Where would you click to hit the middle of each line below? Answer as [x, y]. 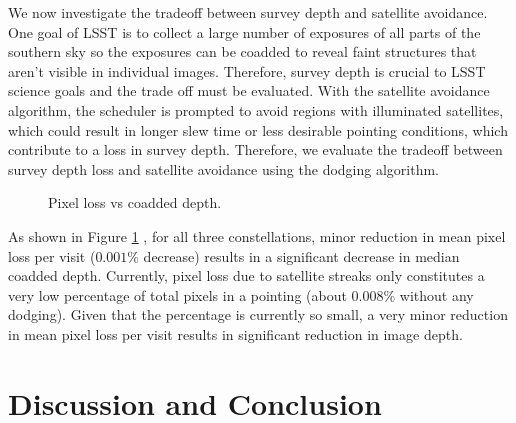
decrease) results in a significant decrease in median [301, 255]
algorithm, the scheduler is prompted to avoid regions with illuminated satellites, [256, 109]
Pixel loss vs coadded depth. [135, 202]
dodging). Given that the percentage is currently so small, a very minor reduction [258, 314]
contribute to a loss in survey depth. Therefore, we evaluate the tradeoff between [255, 149]
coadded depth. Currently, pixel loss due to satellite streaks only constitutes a [246, 275]
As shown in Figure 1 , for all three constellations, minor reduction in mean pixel [257, 235]
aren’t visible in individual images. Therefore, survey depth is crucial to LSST [247, 70]
